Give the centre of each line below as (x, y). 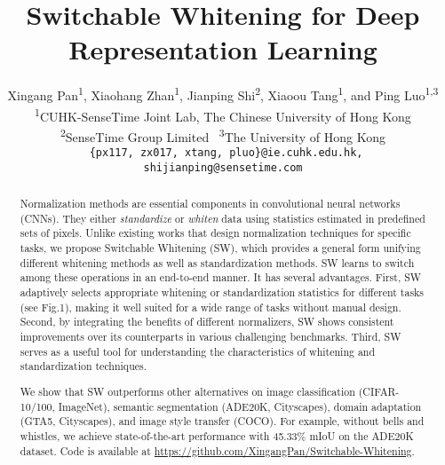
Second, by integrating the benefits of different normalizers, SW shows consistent (207, 322)
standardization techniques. (83, 366)
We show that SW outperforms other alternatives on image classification (187, 391)
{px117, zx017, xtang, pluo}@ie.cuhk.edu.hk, (226, 153)
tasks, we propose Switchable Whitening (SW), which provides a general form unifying (220, 248)
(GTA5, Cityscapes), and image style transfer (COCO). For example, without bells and (222, 421)
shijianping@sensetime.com (223, 167)
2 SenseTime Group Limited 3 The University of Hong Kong (223, 135)
